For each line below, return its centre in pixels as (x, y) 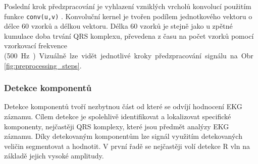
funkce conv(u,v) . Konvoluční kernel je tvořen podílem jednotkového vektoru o (128, 16)
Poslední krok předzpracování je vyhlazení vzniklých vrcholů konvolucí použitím (128, 6)
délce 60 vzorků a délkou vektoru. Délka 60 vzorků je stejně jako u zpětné (118, 26)
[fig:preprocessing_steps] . (43, 65)
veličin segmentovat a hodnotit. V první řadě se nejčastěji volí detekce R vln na (127, 146)
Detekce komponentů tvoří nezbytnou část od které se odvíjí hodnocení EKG (123, 106)
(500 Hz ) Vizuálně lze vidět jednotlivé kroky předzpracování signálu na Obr (129, 56)
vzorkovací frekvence (36, 46)
